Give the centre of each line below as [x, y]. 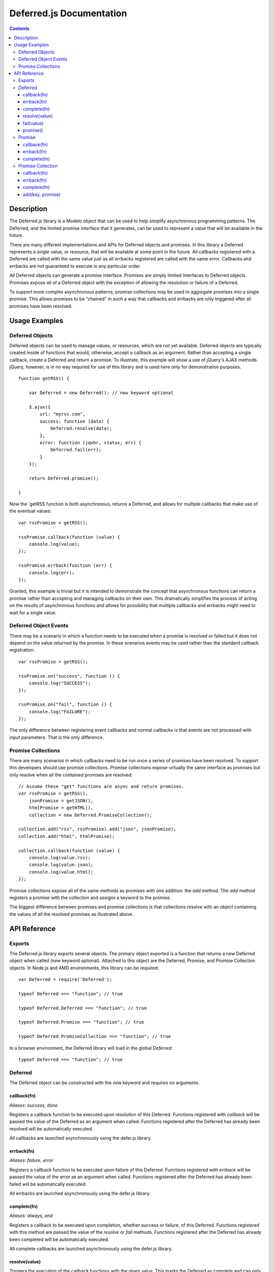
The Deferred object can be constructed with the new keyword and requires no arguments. [105, 1083]
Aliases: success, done [33, 1105]
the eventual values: [30, 511]
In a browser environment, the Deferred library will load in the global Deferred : [91, 1048]
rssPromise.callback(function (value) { [69, 537]
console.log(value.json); [61, 865]
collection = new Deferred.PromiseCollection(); [90, 815]
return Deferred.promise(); [64, 478]
